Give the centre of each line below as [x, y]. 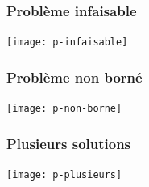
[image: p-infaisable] [67, 42]
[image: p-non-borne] [64, 109]
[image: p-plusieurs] [64, 174]
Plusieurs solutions [69, 143]
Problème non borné [74, 76]
